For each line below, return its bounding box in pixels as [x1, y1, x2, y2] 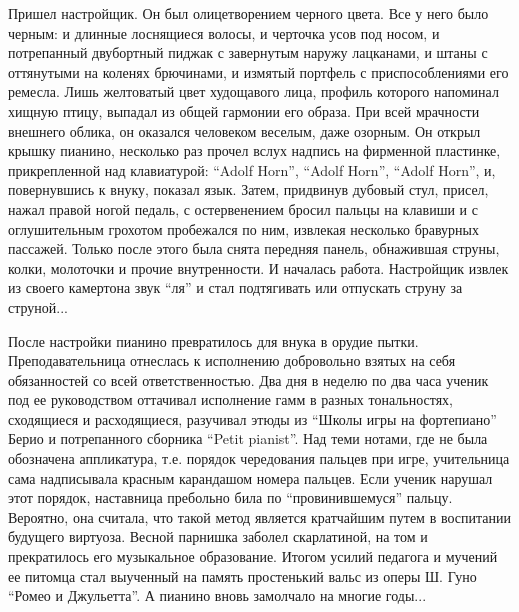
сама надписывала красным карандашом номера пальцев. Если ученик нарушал [8, 467, 493, 488]
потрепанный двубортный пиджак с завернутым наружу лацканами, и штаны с [8, 42, 488, 63]
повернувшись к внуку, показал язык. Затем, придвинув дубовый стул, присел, [8, 179, 489, 200]
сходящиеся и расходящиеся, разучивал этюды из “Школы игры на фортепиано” [8, 408, 497, 429]
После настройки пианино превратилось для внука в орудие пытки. [8, 330, 419, 351]
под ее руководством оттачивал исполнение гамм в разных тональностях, [8, 389, 453, 410]
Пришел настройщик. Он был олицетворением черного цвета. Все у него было [8, 3, 489, 23]
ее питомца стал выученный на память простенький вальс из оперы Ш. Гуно [8, 565, 477, 586]
